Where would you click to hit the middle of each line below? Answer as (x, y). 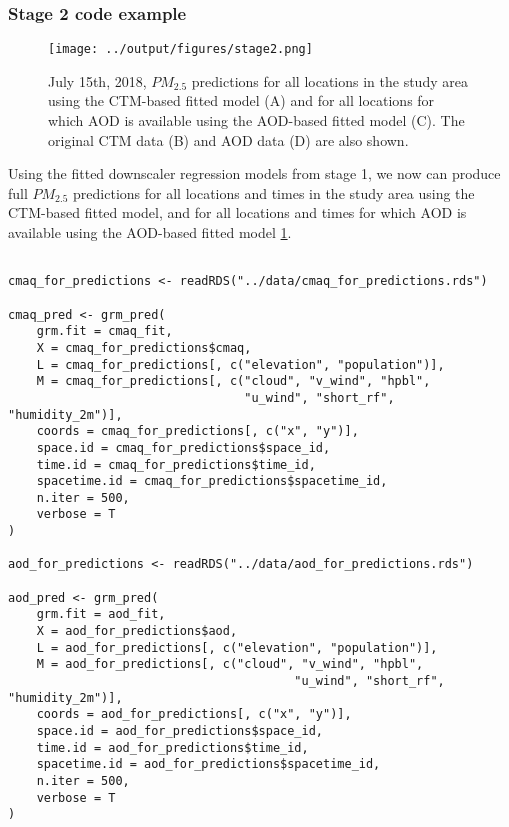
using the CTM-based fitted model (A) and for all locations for (241, 100)
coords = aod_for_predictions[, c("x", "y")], (194, 714)
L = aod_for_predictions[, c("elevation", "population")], (237, 647)
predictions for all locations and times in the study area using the (274, 192)
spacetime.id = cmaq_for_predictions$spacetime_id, (212, 481)
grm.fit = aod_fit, (101, 614)
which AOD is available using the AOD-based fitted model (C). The (256, 120)
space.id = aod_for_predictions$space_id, (179, 731)
